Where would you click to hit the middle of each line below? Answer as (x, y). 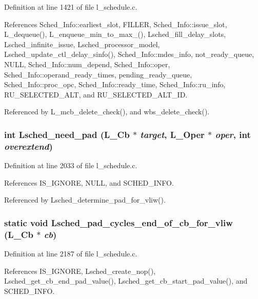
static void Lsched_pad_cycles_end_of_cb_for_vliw (118, 222)
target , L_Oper (172, 134)
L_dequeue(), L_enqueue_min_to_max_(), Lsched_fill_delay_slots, (115, 34)
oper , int (233, 134)
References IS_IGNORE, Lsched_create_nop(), (80, 271)
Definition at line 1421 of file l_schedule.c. (71, 7)
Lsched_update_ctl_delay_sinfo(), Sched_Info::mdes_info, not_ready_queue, (129, 54)
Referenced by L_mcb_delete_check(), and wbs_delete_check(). (107, 112)
